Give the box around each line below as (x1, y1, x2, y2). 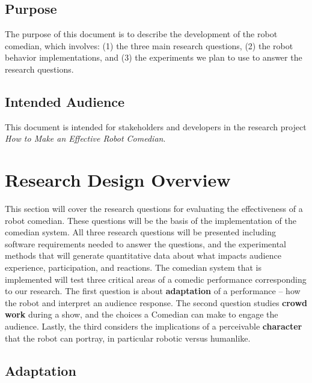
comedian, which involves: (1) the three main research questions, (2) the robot (5, 39, 293, 52)
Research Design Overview (5, 167, 231, 192)
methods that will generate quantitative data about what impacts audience (5, 249, 281, 262)
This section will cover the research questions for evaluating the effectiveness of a (5, 202, 303, 215)
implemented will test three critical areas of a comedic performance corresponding (5, 273, 307, 285)
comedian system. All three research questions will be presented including (5, 226, 276, 238)
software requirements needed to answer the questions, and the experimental (5, 237, 286, 250)
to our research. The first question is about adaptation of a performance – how (5, 285, 301, 297)
